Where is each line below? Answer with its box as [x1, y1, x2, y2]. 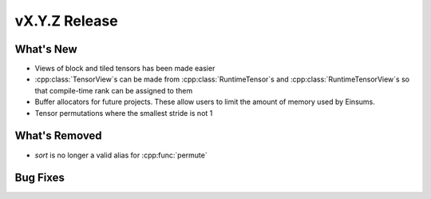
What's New [14, 42, 77, 56]
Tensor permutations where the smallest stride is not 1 [34, 108, 213, 117]
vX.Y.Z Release [14, 12, 119, 30]
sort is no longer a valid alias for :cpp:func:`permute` [34, 150, 208, 160]
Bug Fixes [14, 171, 65, 185]
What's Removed [14, 129, 103, 143]
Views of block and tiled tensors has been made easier [34, 64, 215, 74]
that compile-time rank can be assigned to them [34, 86, 193, 95]
